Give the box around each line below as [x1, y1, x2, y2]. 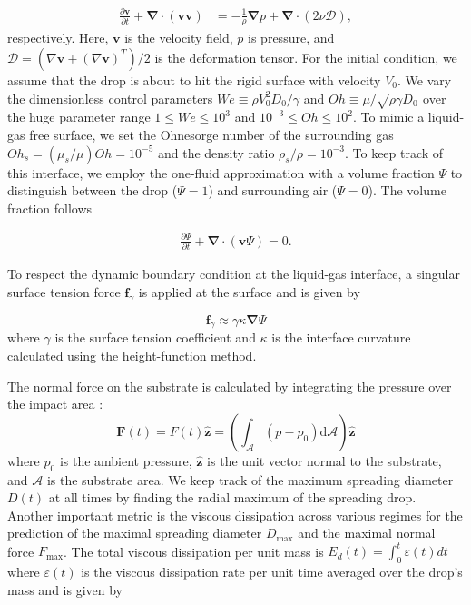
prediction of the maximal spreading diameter [7, 523, 262, 542]
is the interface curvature [271, 328, 411, 347]
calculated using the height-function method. [7, 345, 257, 364]
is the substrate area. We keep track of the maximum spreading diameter [46, 470, 454, 489]
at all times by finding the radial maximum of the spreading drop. [48, 488, 417, 507]
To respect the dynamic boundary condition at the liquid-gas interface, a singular [7, 264, 460, 283]
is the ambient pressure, [59, 451, 192, 470]
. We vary [397, 70, 452, 89]
